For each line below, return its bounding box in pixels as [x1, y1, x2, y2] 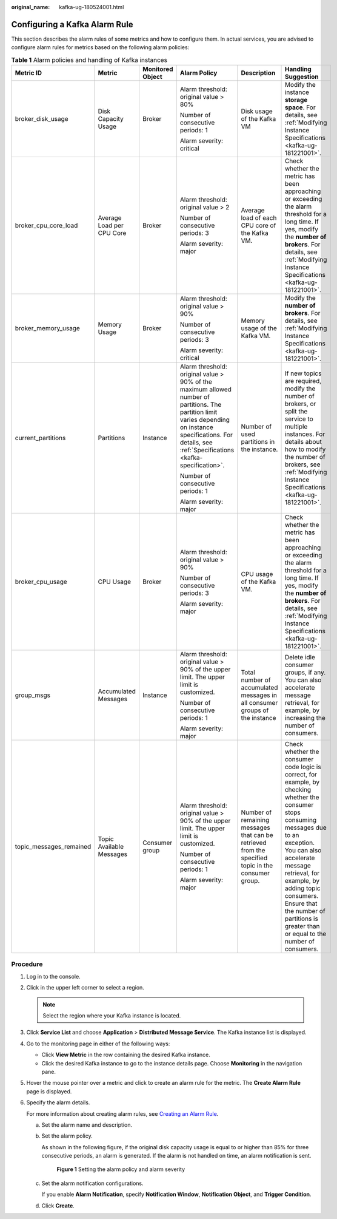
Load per [98, 222, 124, 230]
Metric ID [15, 69, 42, 77]
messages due [284, 823, 327, 832]
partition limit [179, 408, 218, 416]
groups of [241, 706, 269, 715]
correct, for [284, 770, 318, 779]
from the [241, 846, 266, 855]
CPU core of [241, 222, 276, 230]
